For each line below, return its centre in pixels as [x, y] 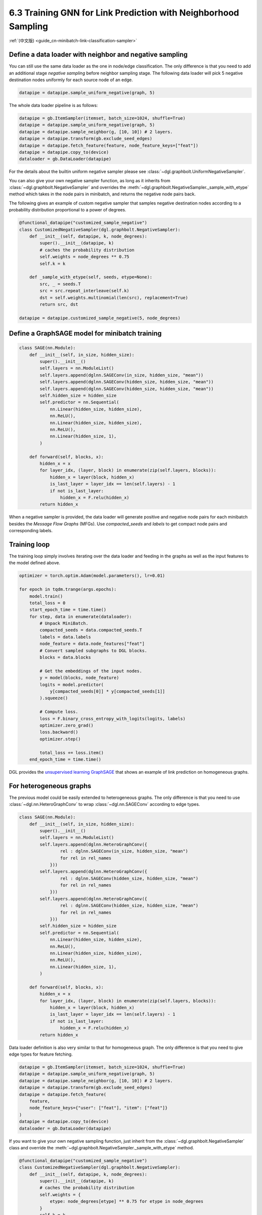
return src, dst [59, 304]
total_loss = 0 [47, 603]
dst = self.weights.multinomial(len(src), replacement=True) [114, 297]
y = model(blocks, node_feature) [79, 678]
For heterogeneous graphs [50, 786]
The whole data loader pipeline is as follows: [53, 105]
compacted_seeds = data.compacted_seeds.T [91, 630]
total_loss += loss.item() [72, 753]
